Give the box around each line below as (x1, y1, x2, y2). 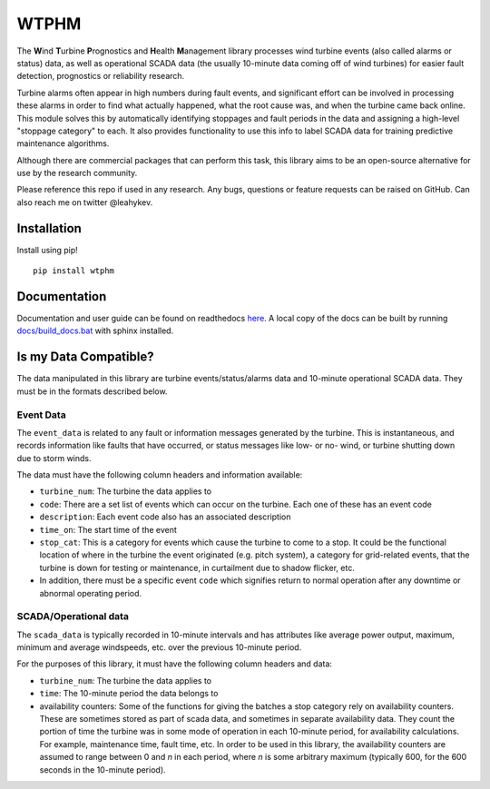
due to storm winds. (16, 452, 92, 463)
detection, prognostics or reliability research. (16, 71, 185, 82)
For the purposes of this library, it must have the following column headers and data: (16, 658, 333, 669)
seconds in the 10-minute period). (39, 764, 167, 775)
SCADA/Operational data (16, 610, 129, 623)
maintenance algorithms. (16, 138, 110, 149)
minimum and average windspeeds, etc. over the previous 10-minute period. (16, 642, 302, 653)
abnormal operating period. (39, 587, 142, 598)
